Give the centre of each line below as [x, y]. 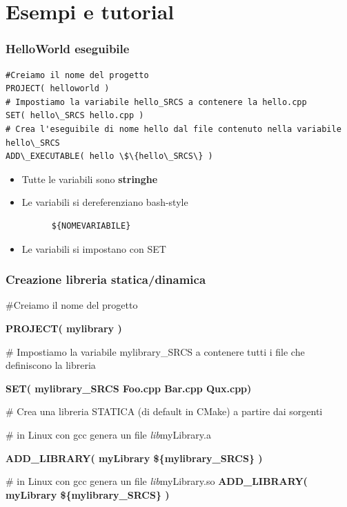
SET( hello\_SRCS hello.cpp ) [75, 116]
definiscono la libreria [51, 365]
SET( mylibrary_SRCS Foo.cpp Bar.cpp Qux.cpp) [129, 388]
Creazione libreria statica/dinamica [106, 279]
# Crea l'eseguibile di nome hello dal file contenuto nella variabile [173, 129]
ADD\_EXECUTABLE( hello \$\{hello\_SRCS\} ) [109, 156]
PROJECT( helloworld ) [58, 89]
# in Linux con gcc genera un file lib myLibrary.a [108, 434]
